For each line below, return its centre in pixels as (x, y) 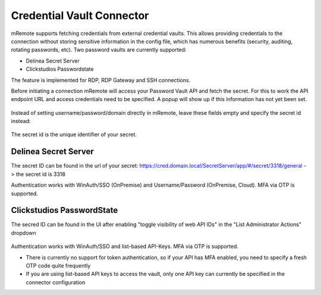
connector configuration (56, 282)
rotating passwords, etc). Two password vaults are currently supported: (99, 50)
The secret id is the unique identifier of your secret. (74, 134)
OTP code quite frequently (58, 266)
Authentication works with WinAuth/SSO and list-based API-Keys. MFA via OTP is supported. (125, 246)
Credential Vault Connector (80, 15)
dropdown (24, 233)
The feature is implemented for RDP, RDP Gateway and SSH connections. (101, 80)
